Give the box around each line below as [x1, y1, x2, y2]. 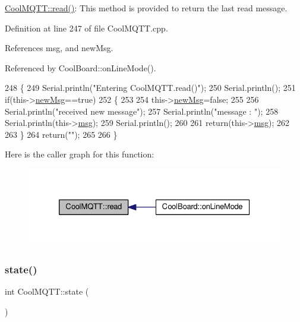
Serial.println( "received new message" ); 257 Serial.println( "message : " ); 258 [5, 105, 279, 117]
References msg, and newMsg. [5, 42, 113, 54]
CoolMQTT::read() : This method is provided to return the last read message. [5, 2, 288, 14]
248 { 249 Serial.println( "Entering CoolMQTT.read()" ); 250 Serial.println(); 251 [5, 81, 296, 94]
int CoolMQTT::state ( [5, 285, 89, 298]
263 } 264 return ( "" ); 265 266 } [5, 128, 118, 140]
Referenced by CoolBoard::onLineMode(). [5, 61, 156, 74]
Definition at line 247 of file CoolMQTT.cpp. [5, 21, 168, 34]
